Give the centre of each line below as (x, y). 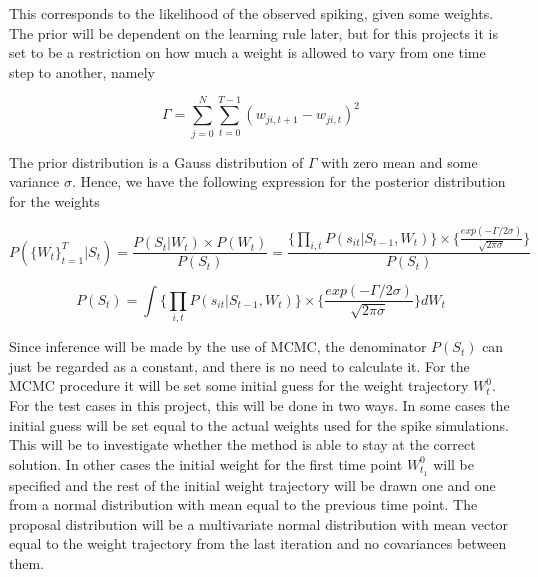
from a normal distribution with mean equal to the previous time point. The (243, 504)
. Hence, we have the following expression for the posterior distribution (288, 181)
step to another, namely (82, 71)
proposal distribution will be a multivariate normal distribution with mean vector (259, 523)
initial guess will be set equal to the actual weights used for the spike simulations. (259, 424)
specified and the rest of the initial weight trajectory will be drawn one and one (252, 484)
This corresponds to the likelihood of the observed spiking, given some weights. (251, 13)
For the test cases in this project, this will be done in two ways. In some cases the (259, 405)
